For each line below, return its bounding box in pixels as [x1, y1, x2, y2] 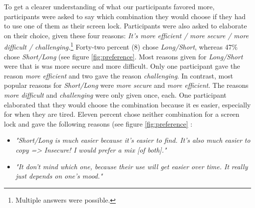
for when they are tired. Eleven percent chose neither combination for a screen [4, 109, 240, 119]
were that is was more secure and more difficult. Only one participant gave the [4, 61, 240, 71]
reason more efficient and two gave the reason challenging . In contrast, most [4, 70, 233, 80]
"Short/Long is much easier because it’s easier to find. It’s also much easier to [15, 135, 251, 145]
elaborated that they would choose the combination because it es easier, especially [4, 99, 251, 109]
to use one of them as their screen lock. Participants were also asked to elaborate [4, 21, 247, 31]
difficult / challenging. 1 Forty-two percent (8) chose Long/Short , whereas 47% [4, 40, 238, 52]
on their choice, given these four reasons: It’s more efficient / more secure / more [4, 30, 249, 40]
